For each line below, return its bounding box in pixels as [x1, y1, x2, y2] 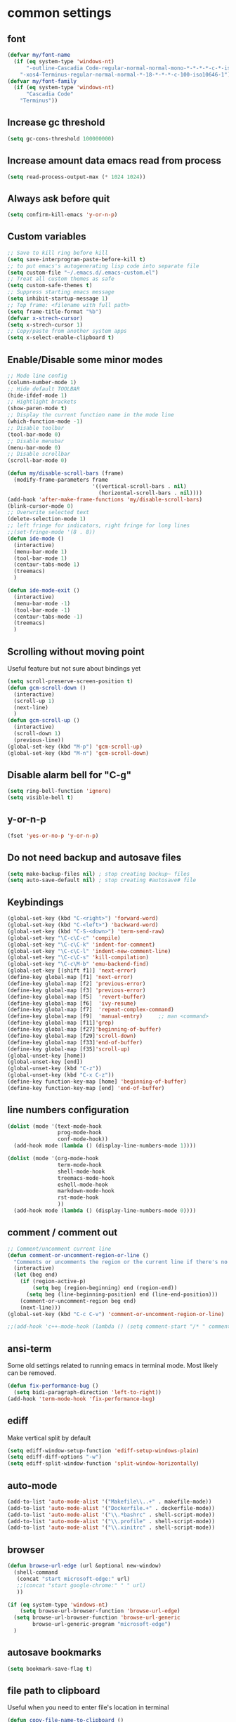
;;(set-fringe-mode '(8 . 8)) [7, 529, 96, 536]
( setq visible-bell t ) [7, 794, 74, 801]
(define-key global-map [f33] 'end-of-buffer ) [7, 1039, 143, 1046]
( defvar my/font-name [7, 51, 71, 58]
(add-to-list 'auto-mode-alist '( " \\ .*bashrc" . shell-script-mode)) [7, 1511, 216, 1518]
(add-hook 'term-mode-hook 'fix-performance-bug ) [7, 1395, 156, 1402]
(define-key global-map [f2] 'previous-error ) [7, 980, 146, 987]
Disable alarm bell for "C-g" [7, 769, 132, 781]
